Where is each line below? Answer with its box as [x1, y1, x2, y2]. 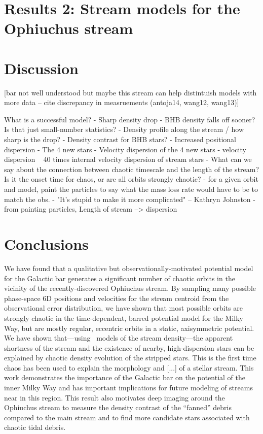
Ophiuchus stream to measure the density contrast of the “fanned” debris [4, 402, 232, 413]
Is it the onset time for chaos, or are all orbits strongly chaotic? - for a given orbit [4, 174, 258, 184]
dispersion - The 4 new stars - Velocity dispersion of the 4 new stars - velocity [4, 144, 246, 154]
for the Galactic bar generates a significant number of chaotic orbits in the [4, 273, 235, 283]
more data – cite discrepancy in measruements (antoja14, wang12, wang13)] [4, 97, 239, 108]
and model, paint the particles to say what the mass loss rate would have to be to [4, 184, 258, 194]
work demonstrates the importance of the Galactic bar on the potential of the [4, 372, 246, 383]
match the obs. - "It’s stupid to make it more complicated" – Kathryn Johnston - [4, 193, 255, 204]
